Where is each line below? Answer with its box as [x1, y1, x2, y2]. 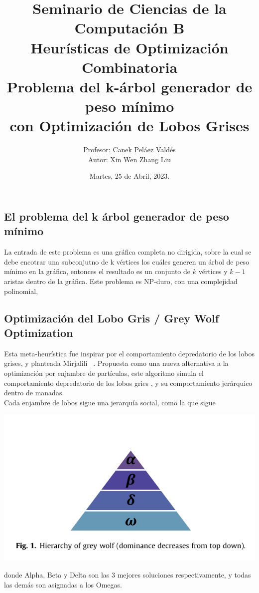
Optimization [4, 324, 73, 340]
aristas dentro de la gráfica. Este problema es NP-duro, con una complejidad [4, 276, 238, 287]
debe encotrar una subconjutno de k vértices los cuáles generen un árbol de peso [4, 256, 250, 267]
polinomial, [4, 286, 38, 296]
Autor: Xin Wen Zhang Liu [88, 154, 171, 164]
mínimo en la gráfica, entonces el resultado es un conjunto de [4, 266, 191, 277]
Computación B [74, 17, 185, 38]
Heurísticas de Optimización [30, 37, 229, 57]
